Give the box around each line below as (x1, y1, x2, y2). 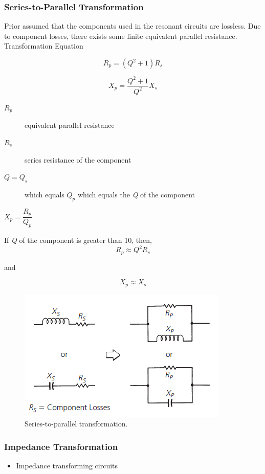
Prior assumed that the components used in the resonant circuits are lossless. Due (4, 20, 261, 31)
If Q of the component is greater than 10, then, (4, 235, 152, 245)
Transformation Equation (4, 40, 83, 51)
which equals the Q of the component (77, 189, 195, 199)
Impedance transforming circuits (16, 460, 118, 471)
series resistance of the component (25, 154, 131, 165)
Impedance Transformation (4, 440, 118, 453)
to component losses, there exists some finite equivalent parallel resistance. (4, 30, 237, 41)
